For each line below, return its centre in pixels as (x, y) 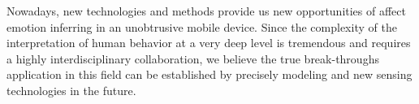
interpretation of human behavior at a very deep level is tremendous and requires (209, 43)
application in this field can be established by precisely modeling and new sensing (209, 74)
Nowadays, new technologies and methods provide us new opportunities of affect (206, 11)
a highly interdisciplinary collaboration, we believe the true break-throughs (193, 58)
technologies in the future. (71, 90)
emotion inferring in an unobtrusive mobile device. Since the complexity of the (202, 26)
